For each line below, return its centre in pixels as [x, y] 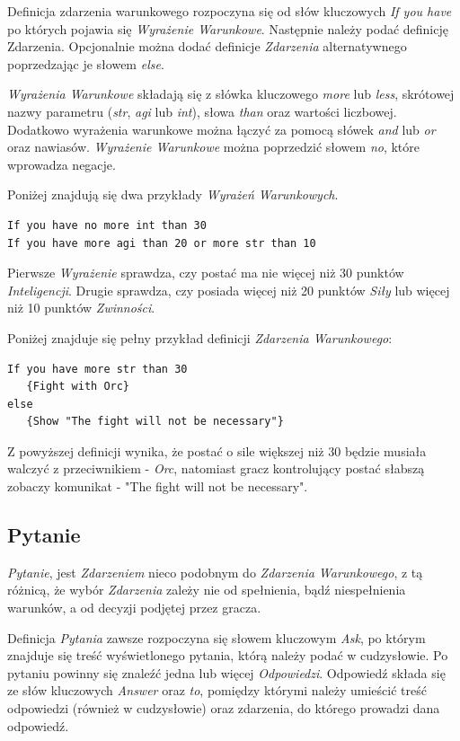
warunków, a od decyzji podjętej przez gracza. [134, 608]
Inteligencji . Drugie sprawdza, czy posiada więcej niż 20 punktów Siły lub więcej [229, 290]
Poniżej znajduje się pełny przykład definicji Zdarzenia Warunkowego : [200, 337]
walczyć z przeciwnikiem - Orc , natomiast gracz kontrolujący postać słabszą [216, 468]
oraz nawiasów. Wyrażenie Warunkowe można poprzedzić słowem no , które [214, 147]
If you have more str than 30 [97, 369]
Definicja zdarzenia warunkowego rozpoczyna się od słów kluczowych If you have [230, 11]
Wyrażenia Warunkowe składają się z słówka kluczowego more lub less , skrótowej [231, 94]
